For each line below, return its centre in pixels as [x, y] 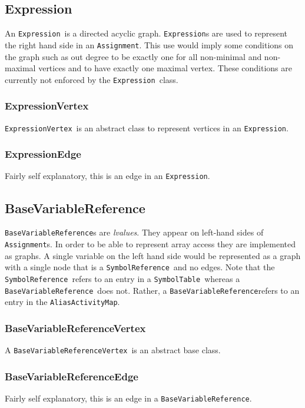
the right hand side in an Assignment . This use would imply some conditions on [149, 44]
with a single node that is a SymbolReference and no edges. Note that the [140, 267]
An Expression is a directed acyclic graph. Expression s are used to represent [146, 33]
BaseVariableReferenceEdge [72, 376]
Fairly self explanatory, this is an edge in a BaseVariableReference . [128, 398]
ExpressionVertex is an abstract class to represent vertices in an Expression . [147, 127]
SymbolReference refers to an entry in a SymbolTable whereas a [122, 278]
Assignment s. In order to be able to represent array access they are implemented [150, 243]
